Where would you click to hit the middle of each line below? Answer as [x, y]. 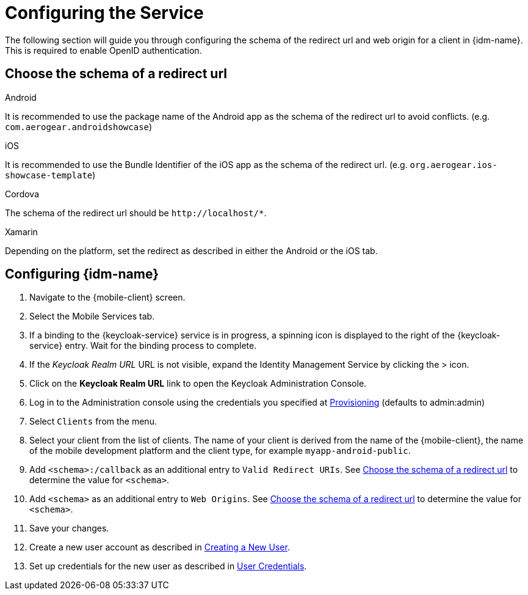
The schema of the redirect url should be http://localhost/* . [136, 213]
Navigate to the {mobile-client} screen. [107, 297]
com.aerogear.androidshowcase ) [79, 126]
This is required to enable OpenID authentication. [103, 50]
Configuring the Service [104, 13]
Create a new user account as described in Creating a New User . [160, 547]
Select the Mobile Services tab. [92, 316]
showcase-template [49, 175]
